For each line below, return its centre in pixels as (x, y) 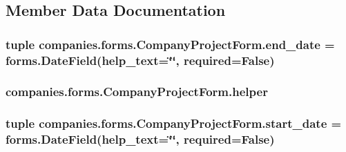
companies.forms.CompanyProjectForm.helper (137, 92)
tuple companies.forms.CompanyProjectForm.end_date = (170, 44)
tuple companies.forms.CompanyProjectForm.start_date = (174, 123)
